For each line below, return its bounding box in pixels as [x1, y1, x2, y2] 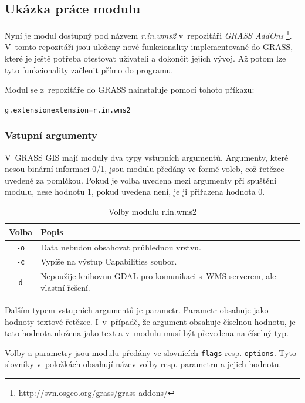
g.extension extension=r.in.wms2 [5, 106, 131, 114]
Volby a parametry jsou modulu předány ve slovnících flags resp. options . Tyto [5, 346, 297, 358]
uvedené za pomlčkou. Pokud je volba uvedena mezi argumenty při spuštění [5, 174, 277, 186]
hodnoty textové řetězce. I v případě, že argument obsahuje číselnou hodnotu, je [5, 315, 296, 327]
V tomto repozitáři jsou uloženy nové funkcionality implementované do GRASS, [5, 40, 293, 53]
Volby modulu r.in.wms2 [109, 205, 196, 218]
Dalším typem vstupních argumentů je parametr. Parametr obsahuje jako [5, 304, 269, 316]
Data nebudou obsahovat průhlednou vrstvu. [40, 241, 202, 253]
